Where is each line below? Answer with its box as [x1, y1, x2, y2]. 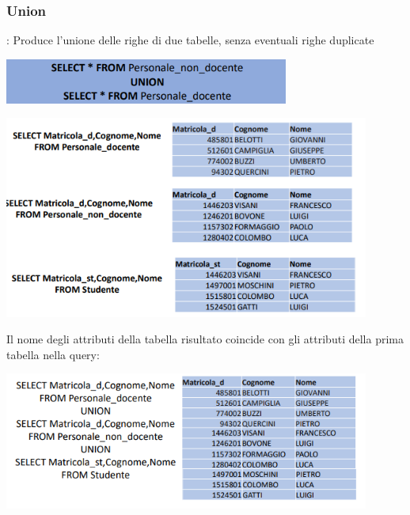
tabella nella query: [6, 346, 100, 362]
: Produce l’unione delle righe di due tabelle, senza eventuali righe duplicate [6, 32, 374, 48]
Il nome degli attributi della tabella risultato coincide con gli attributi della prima [6, 331, 404, 347]
